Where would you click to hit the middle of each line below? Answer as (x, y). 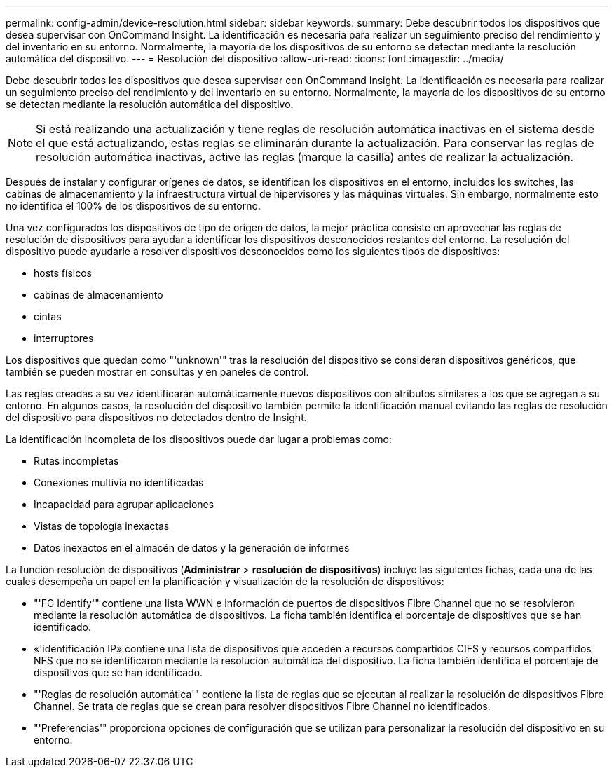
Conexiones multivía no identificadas (119, 483)
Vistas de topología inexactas (102, 526)
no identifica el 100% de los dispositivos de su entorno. (133, 206)
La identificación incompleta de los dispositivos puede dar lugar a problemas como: (199, 439)
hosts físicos (63, 273)
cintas (48, 316)
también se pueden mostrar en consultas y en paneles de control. (157, 372)
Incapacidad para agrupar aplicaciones (124, 504)
